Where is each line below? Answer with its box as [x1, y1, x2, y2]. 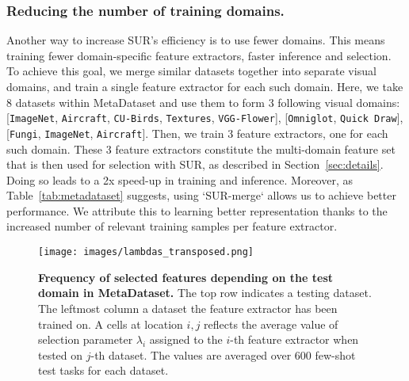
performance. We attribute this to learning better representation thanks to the [6, 202, 388, 219]
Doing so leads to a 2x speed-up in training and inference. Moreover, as [6, 171, 353, 188]
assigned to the [149, 331, 223, 348]
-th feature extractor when [230, 331, 359, 348]
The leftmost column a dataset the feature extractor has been [38, 299, 338, 316]
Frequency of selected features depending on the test [38, 269, 334, 285]
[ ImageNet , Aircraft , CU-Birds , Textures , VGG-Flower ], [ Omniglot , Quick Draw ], [6, 109, 403, 126]
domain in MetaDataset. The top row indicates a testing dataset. [38, 284, 372, 301]
